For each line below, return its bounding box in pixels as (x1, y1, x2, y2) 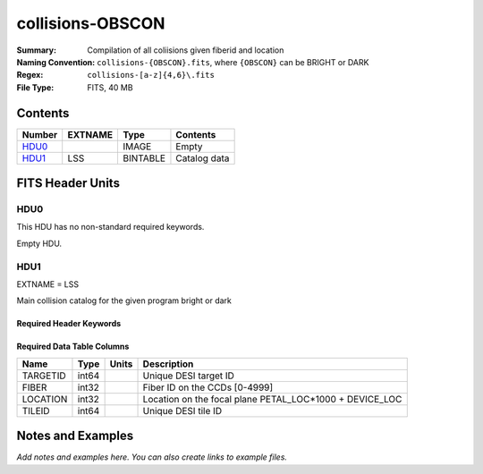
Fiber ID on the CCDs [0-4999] (142, 381, 274, 394)
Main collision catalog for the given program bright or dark (16, 295, 233, 306)
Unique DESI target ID (142, 369, 234, 382)
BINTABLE (122, 152, 165, 165)
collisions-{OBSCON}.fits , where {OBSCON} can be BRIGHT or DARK (97, 56, 369, 67)
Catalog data (175, 152, 230, 165)
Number (21, 128, 58, 140)
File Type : (16, 81, 55, 93)
